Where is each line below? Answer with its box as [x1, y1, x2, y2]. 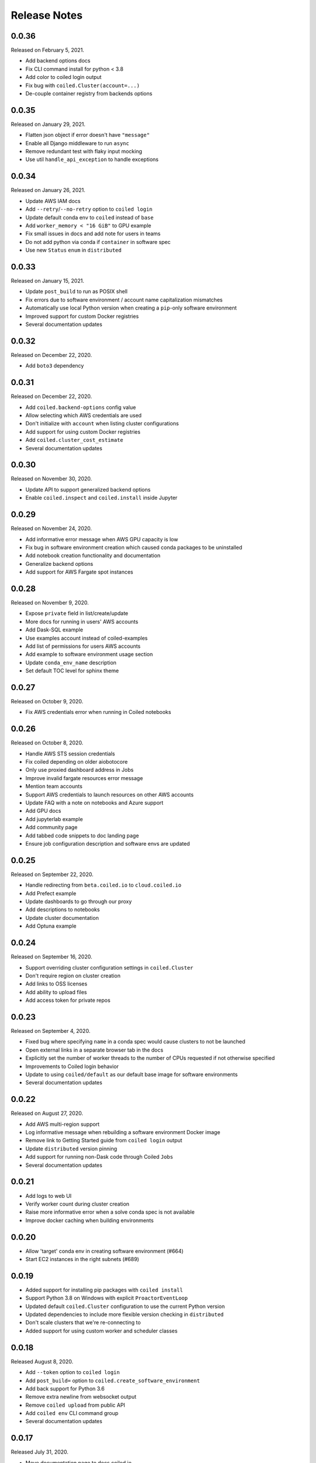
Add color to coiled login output [25, 74, 102, 81]
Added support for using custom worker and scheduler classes [25, 1327, 178, 1334]
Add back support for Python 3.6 [25, 1385, 105, 1392]
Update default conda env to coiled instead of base [25, 214, 154, 221]
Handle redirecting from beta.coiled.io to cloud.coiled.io [25, 881, 181, 889]
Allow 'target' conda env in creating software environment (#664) [25, 1247, 184, 1255]
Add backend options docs [25, 57, 91, 64]
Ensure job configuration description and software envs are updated [25, 840, 190, 847]
